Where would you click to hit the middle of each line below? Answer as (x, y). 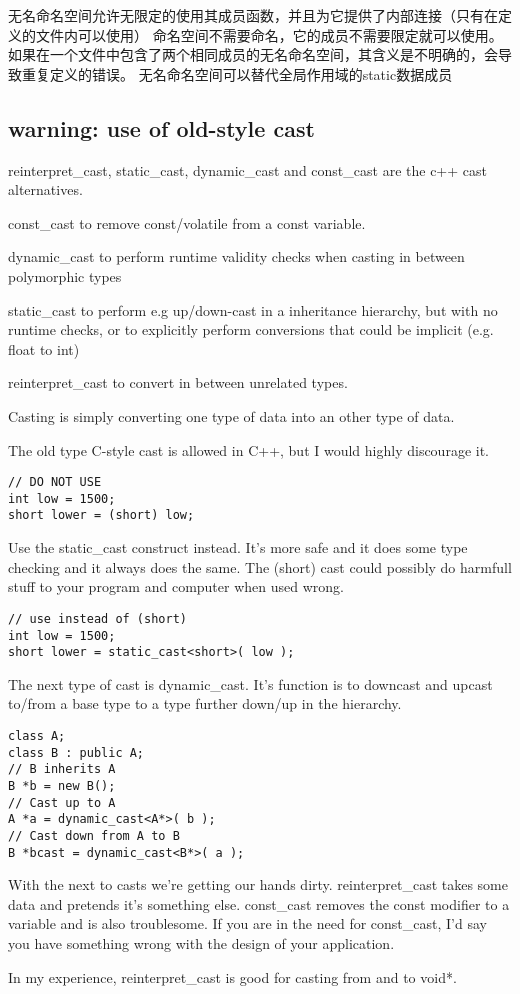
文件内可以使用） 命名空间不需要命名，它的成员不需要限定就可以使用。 (269, 34)
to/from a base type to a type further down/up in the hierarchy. (205, 703)
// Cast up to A (62, 802)
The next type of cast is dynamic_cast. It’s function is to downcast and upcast (250, 683)
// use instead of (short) (97, 618)
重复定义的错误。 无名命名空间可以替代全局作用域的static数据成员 (237, 73)
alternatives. (45, 189)
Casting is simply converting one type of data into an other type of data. (231, 415)
